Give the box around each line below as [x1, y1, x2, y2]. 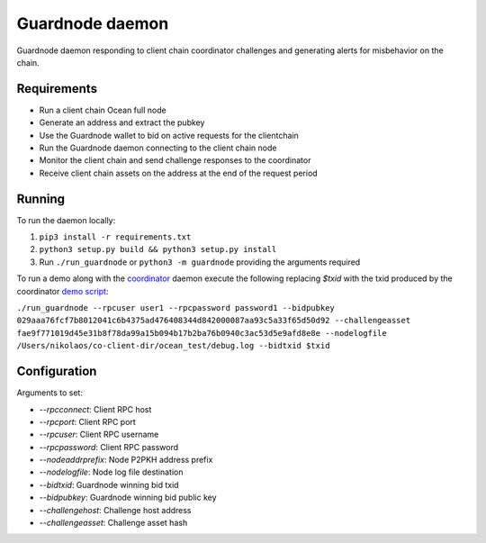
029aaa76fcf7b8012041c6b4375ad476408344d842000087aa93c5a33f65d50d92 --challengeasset [16, 315, 411, 326]
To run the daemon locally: [16, 214, 116, 225]
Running [16, 191, 66, 206]
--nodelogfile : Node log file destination [39, 466, 184, 477]
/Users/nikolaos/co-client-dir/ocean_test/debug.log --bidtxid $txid [16, 340, 330, 351]
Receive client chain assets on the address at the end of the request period [39, 167, 319, 178]
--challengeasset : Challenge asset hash [39, 518, 188, 529]
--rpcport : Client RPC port [39, 416, 137, 427]
